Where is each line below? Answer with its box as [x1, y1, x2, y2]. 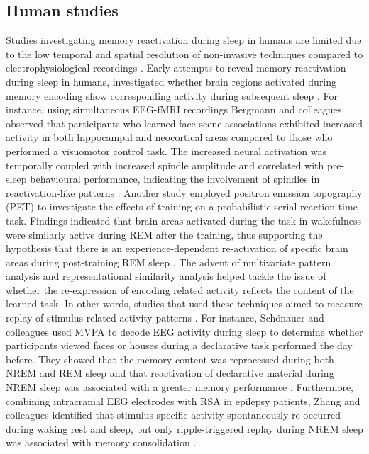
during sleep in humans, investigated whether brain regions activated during [6, 74, 337, 89]
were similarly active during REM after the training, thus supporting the [6, 227, 323, 242]
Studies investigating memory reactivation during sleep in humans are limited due [6, 33, 362, 47]
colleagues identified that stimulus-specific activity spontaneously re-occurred [6, 407, 341, 422]
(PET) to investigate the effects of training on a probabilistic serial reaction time [6, 199, 358, 214]
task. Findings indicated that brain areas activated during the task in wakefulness [6, 212, 361, 227]
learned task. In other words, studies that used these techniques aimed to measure [6, 296, 363, 311]
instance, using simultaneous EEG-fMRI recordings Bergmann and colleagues [6, 102, 342, 117]
